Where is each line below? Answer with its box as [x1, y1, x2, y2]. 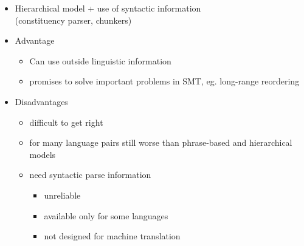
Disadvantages [15, 95, 68, 108]
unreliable [44, 188, 81, 201]
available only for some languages [44, 209, 168, 222]
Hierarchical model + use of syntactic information [15, 2, 201, 14]
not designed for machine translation [44, 230, 181, 242]
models [29, 148, 56, 160]
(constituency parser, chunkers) [15, 13, 132, 26]
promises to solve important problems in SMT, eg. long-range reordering [29, 75, 300, 87]
